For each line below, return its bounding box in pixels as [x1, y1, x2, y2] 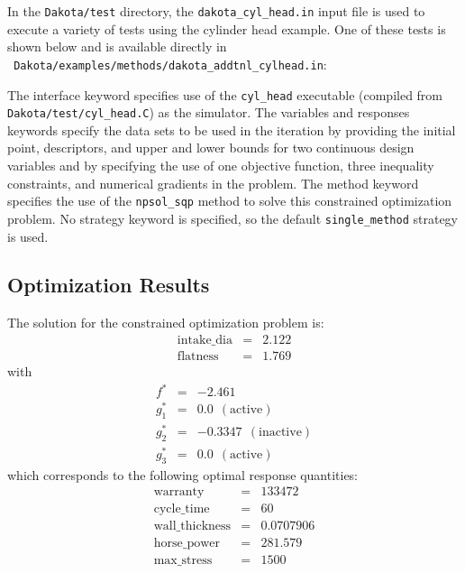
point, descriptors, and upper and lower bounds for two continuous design [7, 138, 415, 157]
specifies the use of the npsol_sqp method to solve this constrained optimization [7, 191, 452, 210]
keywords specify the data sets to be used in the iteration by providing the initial [7, 120, 456, 139]
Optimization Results [7, 271, 210, 299]
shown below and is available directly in [7, 37, 227, 56]
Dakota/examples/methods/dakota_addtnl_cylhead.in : [14, 54, 327, 73]
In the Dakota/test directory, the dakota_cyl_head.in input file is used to [7, 2, 425, 20]
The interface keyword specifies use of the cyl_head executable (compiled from [7, 85, 443, 104]
